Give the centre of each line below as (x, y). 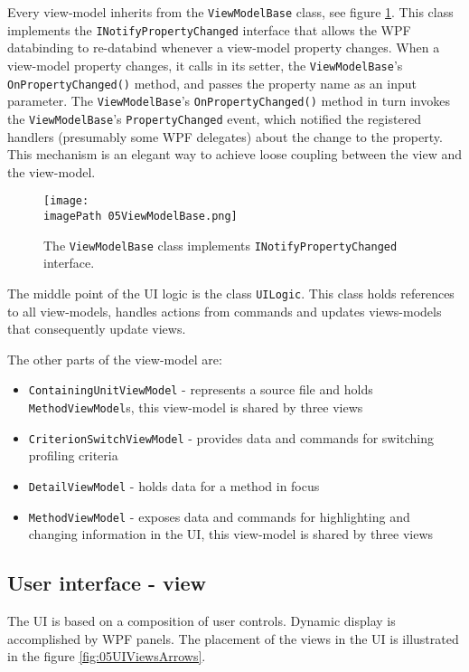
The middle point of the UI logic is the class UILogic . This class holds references (231, 293)
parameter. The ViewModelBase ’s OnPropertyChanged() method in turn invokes (229, 101)
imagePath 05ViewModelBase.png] (141, 216)
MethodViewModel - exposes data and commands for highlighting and (219, 516)
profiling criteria (73, 455)
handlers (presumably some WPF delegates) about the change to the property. (225, 136)
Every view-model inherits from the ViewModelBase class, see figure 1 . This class (230, 12)
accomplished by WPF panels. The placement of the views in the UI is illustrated (233, 638)
